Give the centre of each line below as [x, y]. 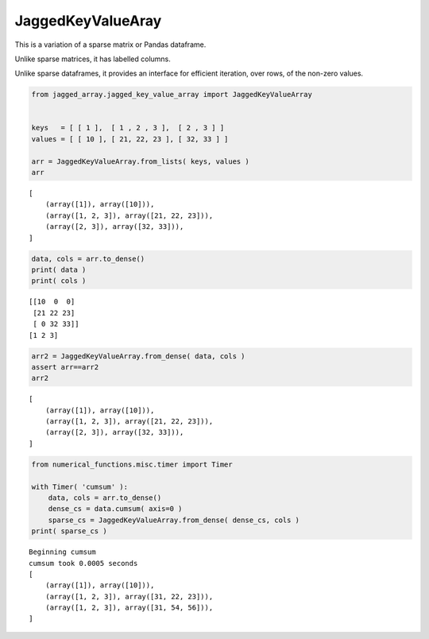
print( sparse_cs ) [69, 531]
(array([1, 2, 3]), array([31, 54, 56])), [129, 608]
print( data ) [59, 269]
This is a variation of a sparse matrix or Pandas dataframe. [110, 45]
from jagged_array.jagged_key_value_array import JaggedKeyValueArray [172, 95]
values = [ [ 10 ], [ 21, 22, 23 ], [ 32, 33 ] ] [130, 139]
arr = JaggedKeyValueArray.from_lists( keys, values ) [140, 161]
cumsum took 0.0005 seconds [83, 563]
